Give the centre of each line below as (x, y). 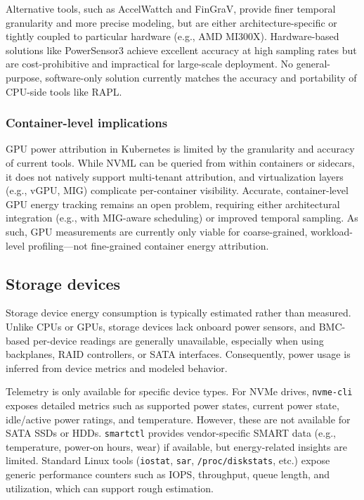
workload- (332, 231)
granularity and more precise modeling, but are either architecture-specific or (171, 22)
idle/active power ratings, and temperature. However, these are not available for (178, 419)
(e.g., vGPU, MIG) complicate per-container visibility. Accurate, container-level (177, 190)
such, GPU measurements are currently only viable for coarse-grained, (157, 231)
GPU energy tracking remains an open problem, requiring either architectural (173, 204)
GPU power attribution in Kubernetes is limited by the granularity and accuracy (180, 149)
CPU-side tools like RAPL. (64, 91)
